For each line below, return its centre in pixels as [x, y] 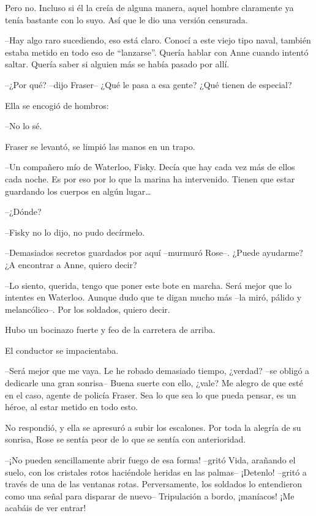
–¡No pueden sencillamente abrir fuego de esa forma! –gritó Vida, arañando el [150, 460]
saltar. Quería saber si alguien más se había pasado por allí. [117, 64]
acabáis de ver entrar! [46, 508]
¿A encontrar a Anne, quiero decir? [71, 264]
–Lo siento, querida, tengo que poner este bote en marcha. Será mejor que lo [148, 285]
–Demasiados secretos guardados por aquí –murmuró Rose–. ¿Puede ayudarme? [154, 252]
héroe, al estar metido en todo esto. [72, 407]
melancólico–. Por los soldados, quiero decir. [88, 309]
